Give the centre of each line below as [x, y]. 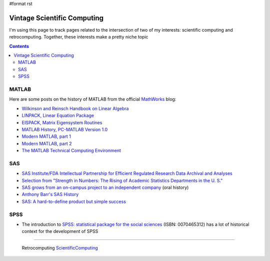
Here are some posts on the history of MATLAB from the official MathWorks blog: [93, 99]
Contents [19, 46]
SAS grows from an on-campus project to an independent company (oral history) [105, 187]
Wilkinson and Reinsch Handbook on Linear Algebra [75, 108]
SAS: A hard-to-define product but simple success [74, 201]
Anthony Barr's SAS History [50, 194]
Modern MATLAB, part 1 [46, 137]
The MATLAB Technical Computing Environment [71, 151]
